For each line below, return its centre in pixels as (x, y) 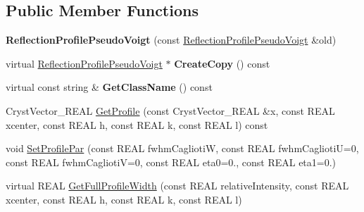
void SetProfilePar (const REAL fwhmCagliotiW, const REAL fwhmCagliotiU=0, (182, 148)
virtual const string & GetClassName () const (109, 87)
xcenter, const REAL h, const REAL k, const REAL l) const (137, 124)
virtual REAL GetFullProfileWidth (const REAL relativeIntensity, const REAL (177, 186)
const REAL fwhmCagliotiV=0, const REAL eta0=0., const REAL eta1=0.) (171, 162)
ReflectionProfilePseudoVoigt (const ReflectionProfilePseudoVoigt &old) (171, 40)
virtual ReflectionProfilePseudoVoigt (84, 63)
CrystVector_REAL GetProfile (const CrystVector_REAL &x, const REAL (170, 110)
